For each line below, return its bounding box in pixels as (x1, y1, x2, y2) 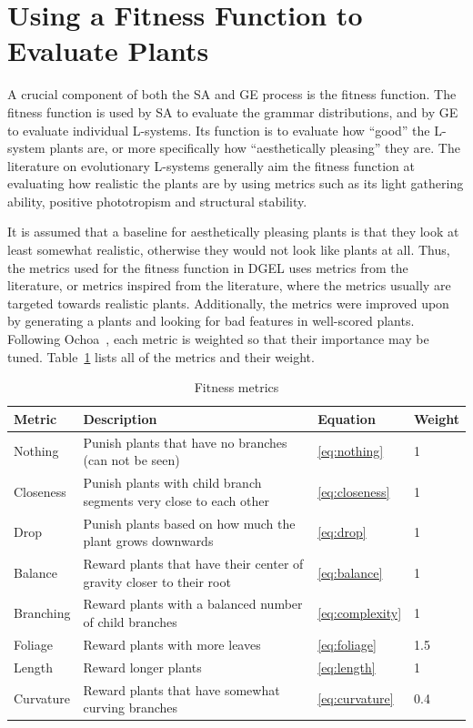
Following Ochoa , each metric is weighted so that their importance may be (7, 329, 429, 349)
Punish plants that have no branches (83, 432, 287, 451)
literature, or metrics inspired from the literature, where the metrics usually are (7, 276, 451, 295)
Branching (14, 603, 71, 622)
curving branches (83, 698, 178, 717)
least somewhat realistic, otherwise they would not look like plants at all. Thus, (7, 240, 450, 259)
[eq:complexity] (317, 603, 402, 622)
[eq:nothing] (317, 441, 384, 460)
